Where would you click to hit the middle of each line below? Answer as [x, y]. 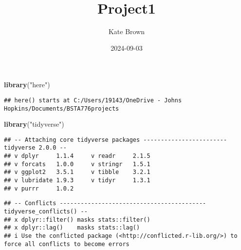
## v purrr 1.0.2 [39, 188]
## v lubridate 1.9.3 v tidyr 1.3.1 [77, 181]
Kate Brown [127, 31]
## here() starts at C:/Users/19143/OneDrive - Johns [93, 100]
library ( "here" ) [27, 85]
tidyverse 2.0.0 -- [35, 148]
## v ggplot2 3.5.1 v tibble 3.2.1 [77, 172]
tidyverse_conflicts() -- [46, 212]
